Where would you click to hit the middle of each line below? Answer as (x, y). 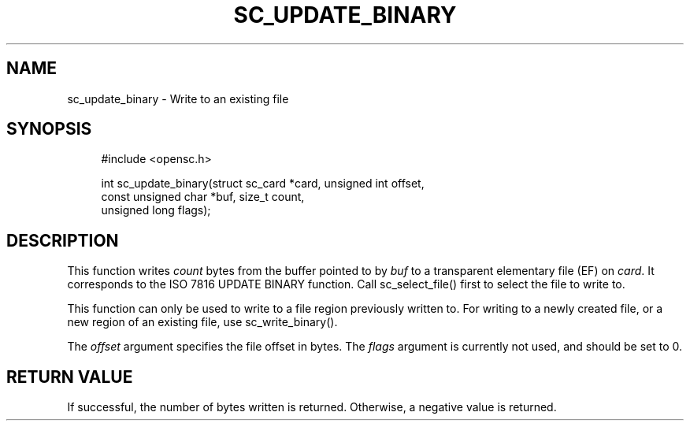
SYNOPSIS (49, 129)
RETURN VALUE (70, 377)
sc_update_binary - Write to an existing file (178, 98)
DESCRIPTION (63, 240)
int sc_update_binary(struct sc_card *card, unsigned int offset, (263, 184)
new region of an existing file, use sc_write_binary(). (202, 322)
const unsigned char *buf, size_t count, (203, 197)
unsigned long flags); (156, 210)
